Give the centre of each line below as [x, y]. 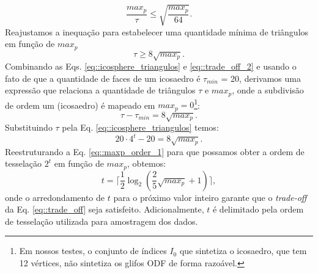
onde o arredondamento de [55, 197]
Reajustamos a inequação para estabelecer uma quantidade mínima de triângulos [157, 31]
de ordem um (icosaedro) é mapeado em [80, 105]
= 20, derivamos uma [261, 78]
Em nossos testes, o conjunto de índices [93, 251]
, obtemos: [147, 163]
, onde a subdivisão [268, 90]
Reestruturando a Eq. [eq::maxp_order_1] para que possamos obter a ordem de [155, 151]
